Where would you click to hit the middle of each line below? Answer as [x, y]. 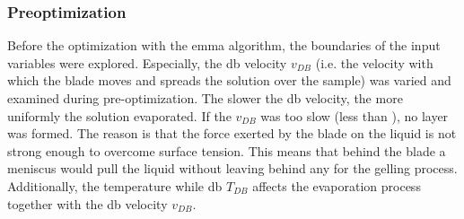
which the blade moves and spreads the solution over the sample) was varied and [229, 80]
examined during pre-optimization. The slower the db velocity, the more [205, 98]
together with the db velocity [88, 203]
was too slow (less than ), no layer [355, 115]
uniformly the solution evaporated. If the [119, 115]
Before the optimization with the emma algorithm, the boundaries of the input [224, 45]
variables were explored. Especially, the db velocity [147, 62]
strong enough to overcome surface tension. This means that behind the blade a [227, 150]
